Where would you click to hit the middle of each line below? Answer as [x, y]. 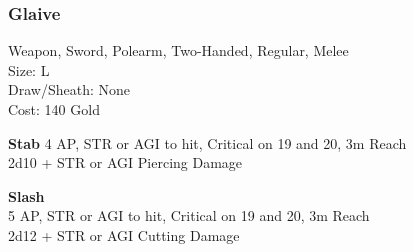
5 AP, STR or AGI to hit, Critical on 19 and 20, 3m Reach [189, 215]
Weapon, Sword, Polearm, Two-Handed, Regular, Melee [178, 50]
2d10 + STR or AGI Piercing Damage [125, 162]
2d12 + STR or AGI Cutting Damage [124, 234]
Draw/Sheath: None [69, 89]
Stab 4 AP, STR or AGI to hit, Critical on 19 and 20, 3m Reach [207, 142]
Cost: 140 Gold [54, 109]
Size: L [29, 69]
